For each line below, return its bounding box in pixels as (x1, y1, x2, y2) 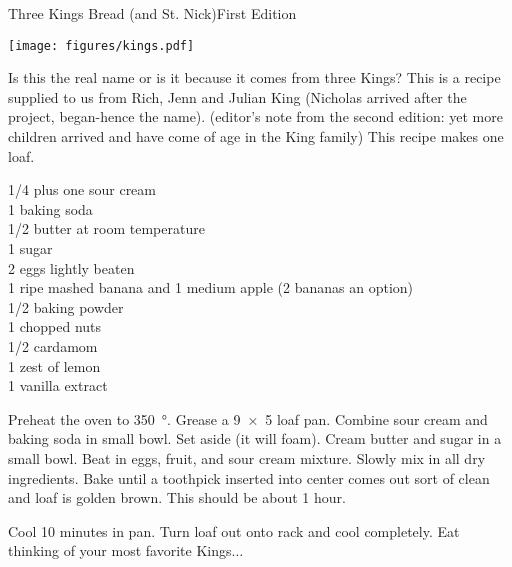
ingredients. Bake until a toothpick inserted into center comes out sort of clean (8, 467, 490, 488)
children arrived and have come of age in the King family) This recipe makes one (8, 126, 504, 147)
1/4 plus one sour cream (8, 179, 156, 200)
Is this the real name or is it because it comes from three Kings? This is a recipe (8, 67, 501, 88)
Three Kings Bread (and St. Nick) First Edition (8, 3, 297, 23)
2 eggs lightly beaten (8, 257, 135, 278)
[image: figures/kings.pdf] (8, 38, 195, 53)
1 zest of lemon (8, 355, 101, 376)
